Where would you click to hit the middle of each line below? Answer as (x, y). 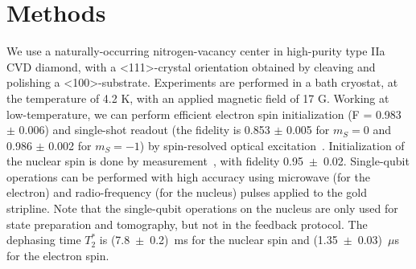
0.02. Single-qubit (366, 161)
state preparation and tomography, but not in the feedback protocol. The (187, 224)
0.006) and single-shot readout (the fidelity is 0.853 (144, 130)
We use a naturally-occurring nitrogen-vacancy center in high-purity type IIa (196, 51)
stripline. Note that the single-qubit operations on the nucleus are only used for (202, 208)
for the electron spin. (58, 255)
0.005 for (308, 130)
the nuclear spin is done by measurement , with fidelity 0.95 (155, 161)
